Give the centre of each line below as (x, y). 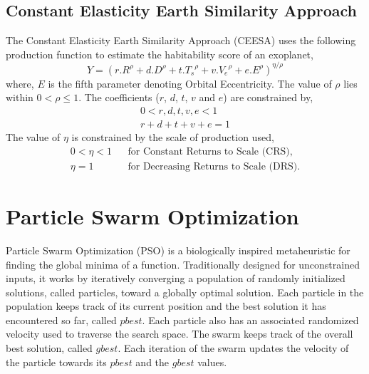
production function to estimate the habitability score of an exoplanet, (160, 54)
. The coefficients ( (119, 97)
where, (20, 83)
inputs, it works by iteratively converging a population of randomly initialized (176, 278)
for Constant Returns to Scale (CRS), (210, 151)
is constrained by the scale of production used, (173, 137)
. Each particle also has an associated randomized (250, 320)
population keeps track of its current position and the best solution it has (166, 306)
